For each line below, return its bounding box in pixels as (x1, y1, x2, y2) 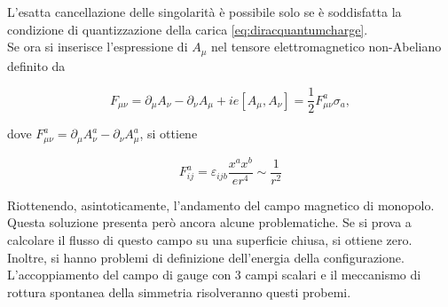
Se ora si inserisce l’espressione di (7, 37, 188, 56)
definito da (7, 56, 66, 75)
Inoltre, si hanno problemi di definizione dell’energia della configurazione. (7, 248, 405, 266)
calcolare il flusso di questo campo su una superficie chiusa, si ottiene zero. (7, 231, 413, 249)
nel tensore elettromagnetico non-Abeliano (211, 37, 442, 56)
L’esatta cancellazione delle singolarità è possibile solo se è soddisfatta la (7, 3, 402, 20)
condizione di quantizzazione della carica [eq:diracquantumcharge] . (7, 20, 368, 38)
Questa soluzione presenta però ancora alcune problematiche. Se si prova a (7, 213, 412, 232)
